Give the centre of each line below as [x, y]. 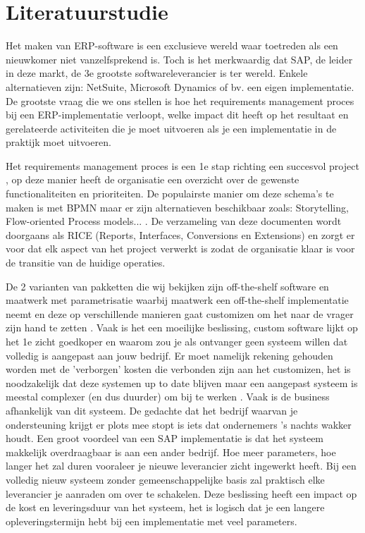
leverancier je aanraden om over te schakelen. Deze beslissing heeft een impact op [181, 493]
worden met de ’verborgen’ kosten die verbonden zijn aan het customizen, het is [178, 369]
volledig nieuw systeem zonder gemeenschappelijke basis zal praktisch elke [165, 479]
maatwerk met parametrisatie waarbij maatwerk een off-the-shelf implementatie [177, 300]
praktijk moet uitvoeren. [58, 142]
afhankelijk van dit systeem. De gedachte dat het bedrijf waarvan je [152, 410]
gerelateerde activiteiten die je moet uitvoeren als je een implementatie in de [171, 128]
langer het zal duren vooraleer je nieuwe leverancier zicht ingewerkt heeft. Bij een [181, 466]
